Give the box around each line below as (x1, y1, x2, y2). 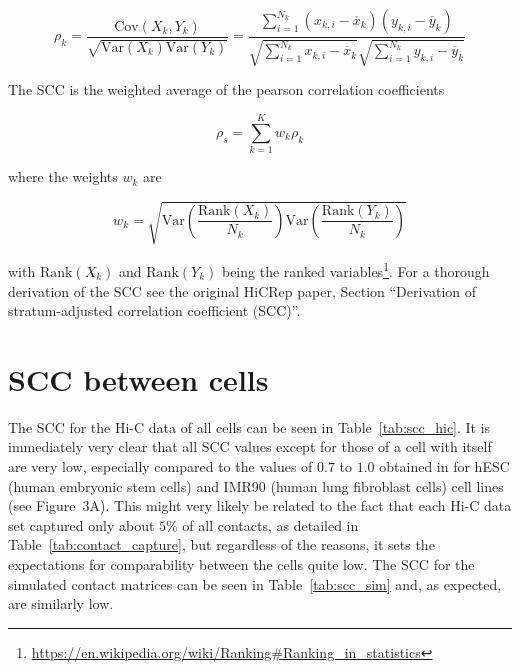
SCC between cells (8, 358, 269, 399)
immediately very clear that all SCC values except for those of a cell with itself (8, 436, 492, 457)
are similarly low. (8, 593, 114, 614)
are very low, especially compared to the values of (8, 456, 313, 477)
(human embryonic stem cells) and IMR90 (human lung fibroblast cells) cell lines (8, 475, 504, 496)
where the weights (8, 166, 118, 187)
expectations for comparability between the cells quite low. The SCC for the (8, 554, 475, 574)
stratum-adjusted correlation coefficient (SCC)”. (8, 300, 301, 321)
